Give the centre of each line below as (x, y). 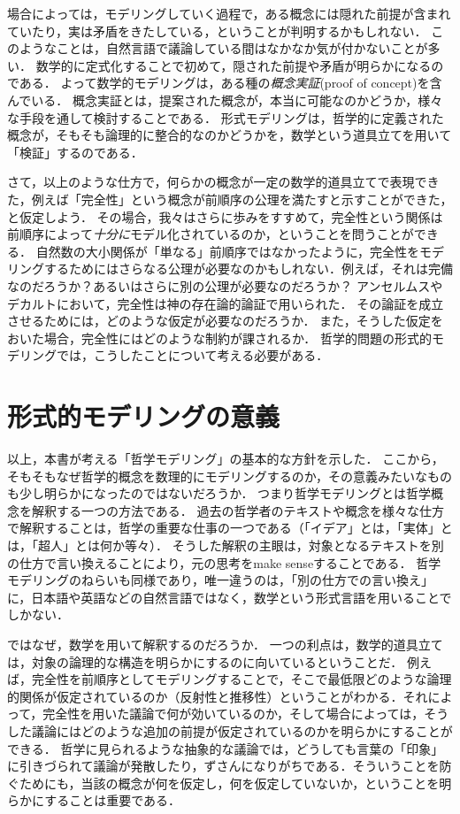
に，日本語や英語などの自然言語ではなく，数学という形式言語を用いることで (230, 597)
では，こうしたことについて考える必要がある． (192, 355)
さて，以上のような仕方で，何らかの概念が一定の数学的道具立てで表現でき (223, 182)
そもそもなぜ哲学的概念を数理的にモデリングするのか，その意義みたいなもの (230, 476)
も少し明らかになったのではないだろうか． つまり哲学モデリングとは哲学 (219, 493)
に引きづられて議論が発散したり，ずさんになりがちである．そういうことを (223, 766)
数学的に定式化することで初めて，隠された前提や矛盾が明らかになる (234, 65)
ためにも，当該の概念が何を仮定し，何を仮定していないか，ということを (229, 783)
